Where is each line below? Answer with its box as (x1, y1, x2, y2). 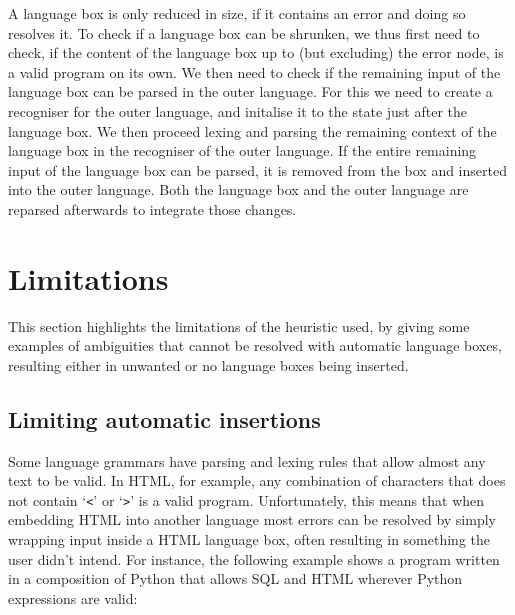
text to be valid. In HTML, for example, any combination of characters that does (8, 470, 506, 491)
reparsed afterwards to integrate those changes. (8, 198, 297, 219)
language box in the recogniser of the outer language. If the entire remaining (8, 140, 477, 161)
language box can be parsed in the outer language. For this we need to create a (8, 81, 493, 102)
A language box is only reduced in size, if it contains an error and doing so (8, 3, 466, 23)
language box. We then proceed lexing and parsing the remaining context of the (8, 120, 497, 141)
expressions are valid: (8, 587, 138, 608)
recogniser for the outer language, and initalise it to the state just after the (8, 100, 468, 121)
